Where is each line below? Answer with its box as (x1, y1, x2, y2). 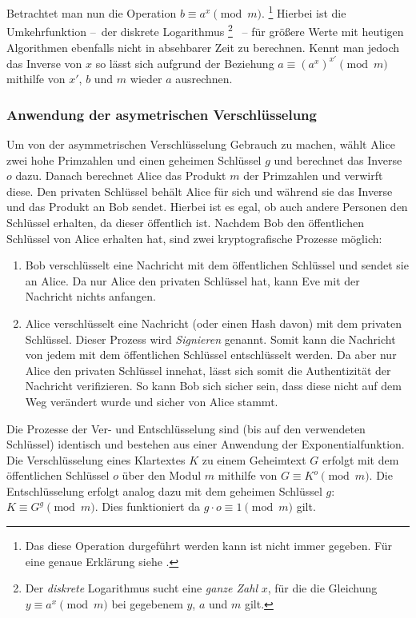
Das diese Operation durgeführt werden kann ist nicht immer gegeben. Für (25, 537, 393, 554)
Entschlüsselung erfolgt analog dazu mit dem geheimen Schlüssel (6, 482, 322, 499)
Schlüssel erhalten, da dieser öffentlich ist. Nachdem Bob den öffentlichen (6, 213, 364, 230)
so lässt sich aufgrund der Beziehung (95, 54, 274, 71)
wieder (130, 70, 162, 87)
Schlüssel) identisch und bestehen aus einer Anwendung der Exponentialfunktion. (6, 436, 405, 453)
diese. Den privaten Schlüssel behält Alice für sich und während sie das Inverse (6, 182, 393, 199)
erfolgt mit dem (322, 451, 399, 468)
